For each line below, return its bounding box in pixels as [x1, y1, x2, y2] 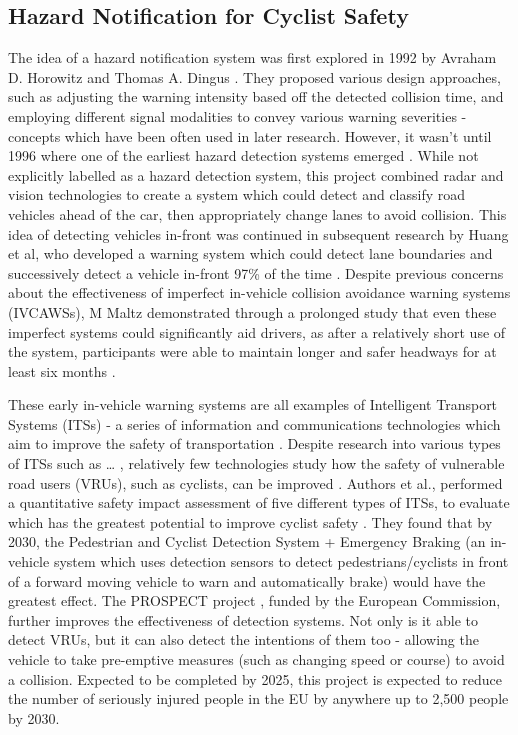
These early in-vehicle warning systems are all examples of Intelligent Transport [8, 394, 498, 415]
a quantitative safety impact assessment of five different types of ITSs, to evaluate [8, 492, 510, 513]
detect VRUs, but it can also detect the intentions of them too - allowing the [8, 629, 479, 650]
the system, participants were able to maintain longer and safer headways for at [8, 341, 497, 362]
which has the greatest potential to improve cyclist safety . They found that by [8, 511, 493, 532]
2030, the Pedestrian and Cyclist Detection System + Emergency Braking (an [8, 531, 486, 552]
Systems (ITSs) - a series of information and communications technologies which [8, 413, 501, 434]
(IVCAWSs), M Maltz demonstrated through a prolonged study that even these [8, 301, 497, 322]
